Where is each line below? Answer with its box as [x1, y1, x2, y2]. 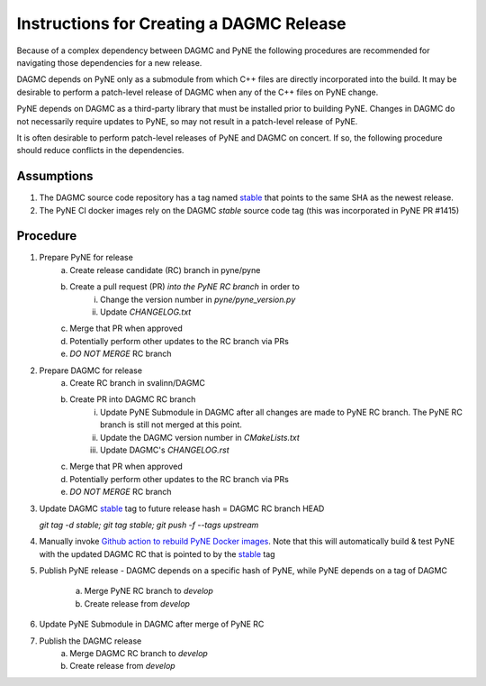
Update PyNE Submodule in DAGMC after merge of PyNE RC [39, 618, 265, 630]
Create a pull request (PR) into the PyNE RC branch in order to [69, 281, 301, 292]
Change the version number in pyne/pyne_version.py [100, 294, 296, 305]
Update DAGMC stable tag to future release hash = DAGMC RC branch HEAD [39, 503, 325, 514]
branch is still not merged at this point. [100, 419, 243, 430]
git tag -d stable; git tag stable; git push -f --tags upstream [39, 519, 259, 530]
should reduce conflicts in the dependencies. [16, 145, 184, 156]
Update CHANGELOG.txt [100, 306, 192, 317]
